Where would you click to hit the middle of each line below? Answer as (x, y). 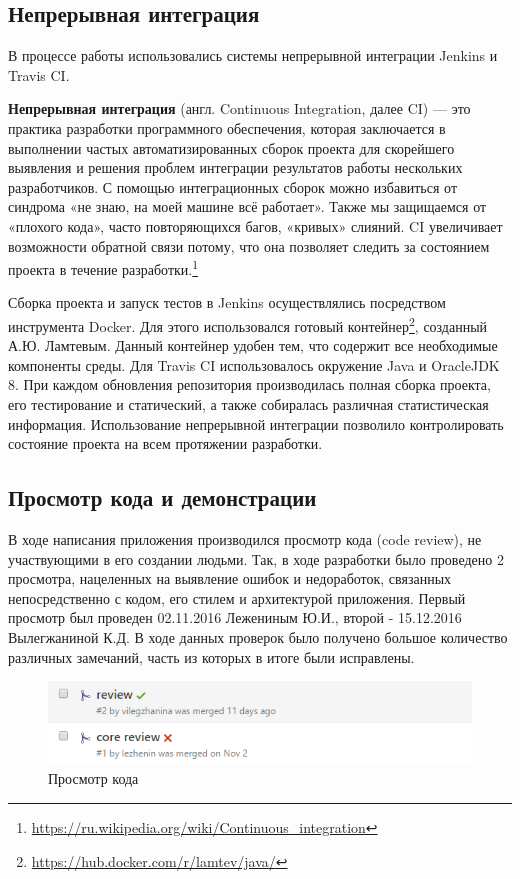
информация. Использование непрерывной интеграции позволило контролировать (256, 423)
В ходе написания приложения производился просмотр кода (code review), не (245, 539)
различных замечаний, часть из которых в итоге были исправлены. (211, 656)
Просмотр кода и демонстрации (162, 497)
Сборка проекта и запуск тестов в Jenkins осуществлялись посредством (227, 302)
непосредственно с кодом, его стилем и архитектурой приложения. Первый (237, 597)
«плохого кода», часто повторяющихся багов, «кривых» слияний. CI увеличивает (255, 225)
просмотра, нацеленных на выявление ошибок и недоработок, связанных (230, 578)
